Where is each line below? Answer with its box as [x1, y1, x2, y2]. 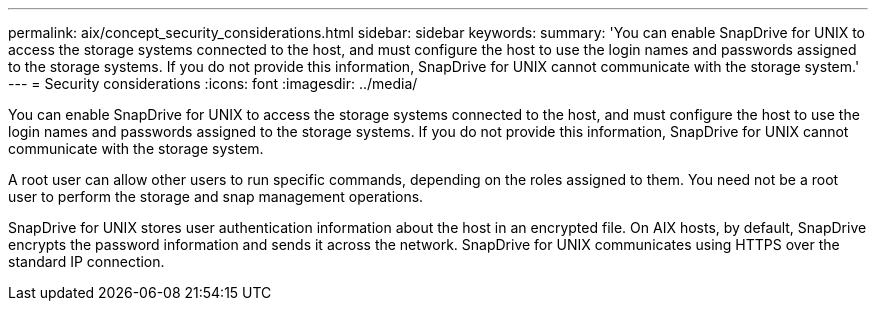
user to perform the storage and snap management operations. [8, 188, 424, 205]
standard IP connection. [8, 253, 165, 270]
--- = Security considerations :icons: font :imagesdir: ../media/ [8, 75, 418, 92]
